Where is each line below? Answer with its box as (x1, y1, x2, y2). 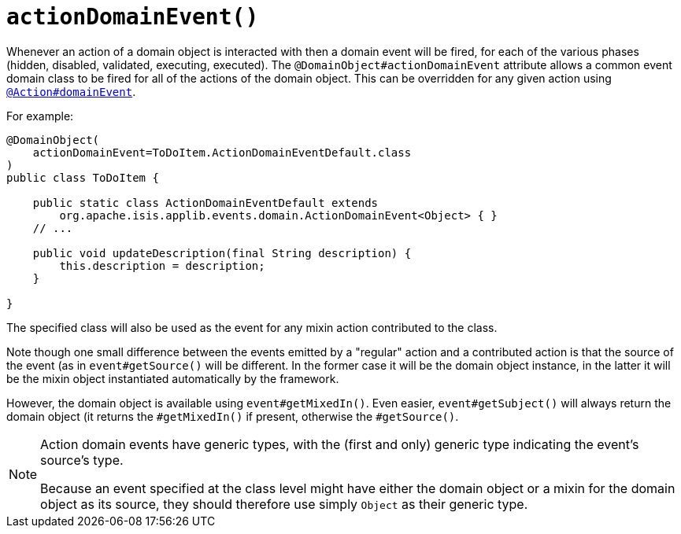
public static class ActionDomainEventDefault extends (32, 196, 379, 209)
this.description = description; (59, 259, 265, 272)
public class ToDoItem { (6, 171, 159, 184)
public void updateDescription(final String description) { (32, 246, 412, 260)
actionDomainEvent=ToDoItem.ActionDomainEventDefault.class (32, 145, 412, 159)
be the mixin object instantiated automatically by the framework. (6, 371, 339, 385)
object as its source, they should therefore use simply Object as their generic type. (40, 495, 528, 512)
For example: (6, 109, 74, 123)
